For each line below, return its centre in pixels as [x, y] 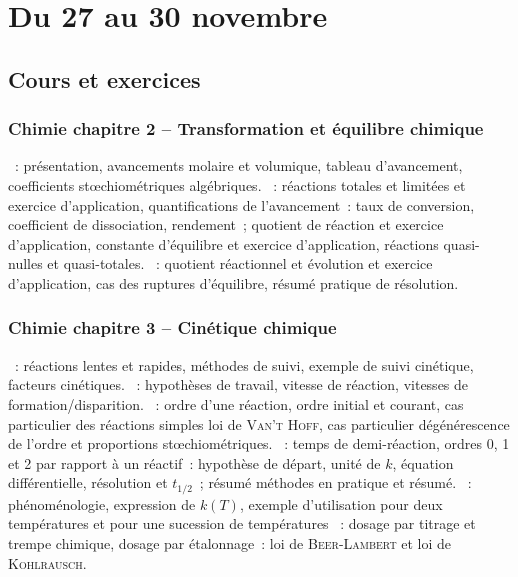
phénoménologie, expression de [102, 503]
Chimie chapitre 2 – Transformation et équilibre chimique [246, 128]
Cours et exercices [104, 78]
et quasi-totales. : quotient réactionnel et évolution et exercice [240, 263]
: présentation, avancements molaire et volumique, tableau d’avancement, [238, 165]
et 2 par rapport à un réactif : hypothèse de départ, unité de [194, 462]
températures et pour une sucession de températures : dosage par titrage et [242, 523]
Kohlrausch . [47, 562]
